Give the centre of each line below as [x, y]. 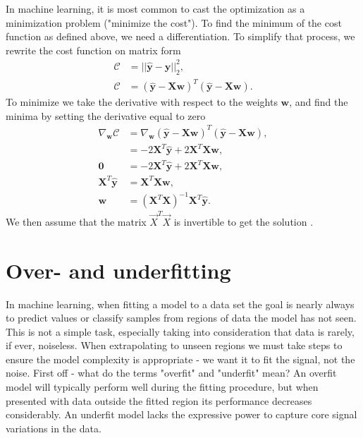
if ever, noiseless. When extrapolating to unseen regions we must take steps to [174, 345]
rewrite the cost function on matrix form [93, 50]
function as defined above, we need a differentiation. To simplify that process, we [180, 36]
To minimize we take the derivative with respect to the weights [142, 102]
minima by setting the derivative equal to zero [106, 115]
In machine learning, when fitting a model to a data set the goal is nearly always [180, 304]
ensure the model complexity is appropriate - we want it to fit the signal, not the [180, 359]
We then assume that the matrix [76, 221]
